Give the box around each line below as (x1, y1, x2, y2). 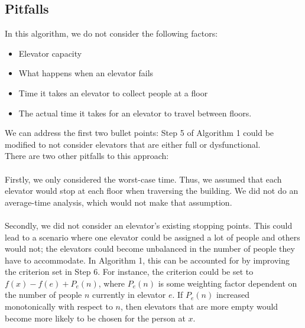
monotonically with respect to (5, 300, 113, 313)
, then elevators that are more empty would (120, 300, 278, 313)
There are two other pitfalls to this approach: (5, 150, 169, 162)
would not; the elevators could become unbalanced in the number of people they (5, 242, 295, 255)
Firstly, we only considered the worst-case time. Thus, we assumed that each (5, 173, 282, 185)
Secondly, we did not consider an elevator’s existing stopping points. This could (5, 219, 293, 231)
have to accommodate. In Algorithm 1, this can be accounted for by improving (5, 254, 290, 266)
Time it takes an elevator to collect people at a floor (18, 86, 208, 99)
